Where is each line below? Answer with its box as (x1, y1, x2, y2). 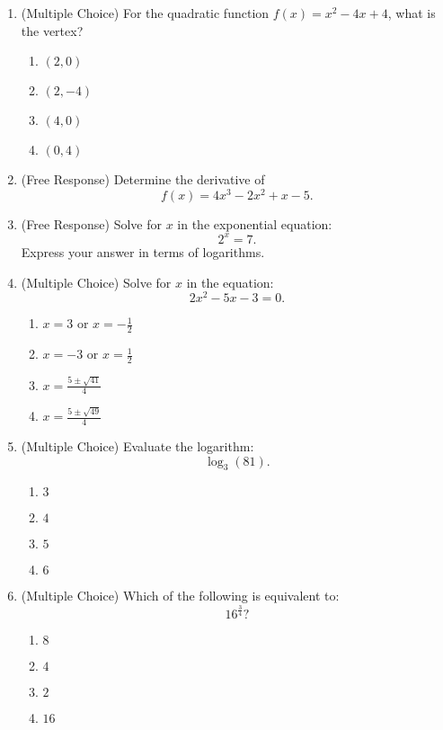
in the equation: (186, 272, 274, 291)
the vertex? (21, 21, 84, 40)
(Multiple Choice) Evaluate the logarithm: (21, 436, 254, 455)
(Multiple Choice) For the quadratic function (21, 4, 270, 22)
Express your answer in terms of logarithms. (21, 242, 265, 261)
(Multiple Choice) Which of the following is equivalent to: (21, 586, 340, 605)
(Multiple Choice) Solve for (21, 272, 172, 291)
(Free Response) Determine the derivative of (21, 170, 265, 189)
